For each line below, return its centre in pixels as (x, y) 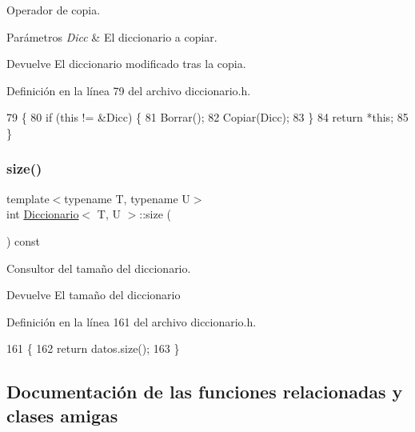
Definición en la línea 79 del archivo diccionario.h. (129, 90)
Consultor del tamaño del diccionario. (99, 268)
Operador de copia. (54, 10)
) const (24, 240)
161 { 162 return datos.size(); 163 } (93, 348)
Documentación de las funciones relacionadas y (205, 392)
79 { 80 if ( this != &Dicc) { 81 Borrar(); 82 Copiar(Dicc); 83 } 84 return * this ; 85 (207, 117)
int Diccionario (43, 214)
